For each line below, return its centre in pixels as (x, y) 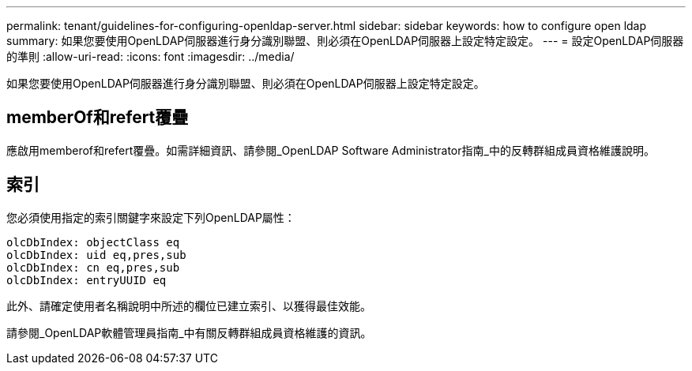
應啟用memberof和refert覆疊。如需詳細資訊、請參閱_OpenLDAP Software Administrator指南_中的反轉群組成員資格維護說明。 (331, 150)
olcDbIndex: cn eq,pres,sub (93, 267)
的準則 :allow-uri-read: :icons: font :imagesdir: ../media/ (150, 56)
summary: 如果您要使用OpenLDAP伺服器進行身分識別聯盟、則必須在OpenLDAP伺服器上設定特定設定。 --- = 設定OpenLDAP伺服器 (345, 41)
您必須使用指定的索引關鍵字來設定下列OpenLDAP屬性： (151, 217)
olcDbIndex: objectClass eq (93, 242)
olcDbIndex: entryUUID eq (86, 280)
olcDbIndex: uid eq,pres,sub (96, 255)
